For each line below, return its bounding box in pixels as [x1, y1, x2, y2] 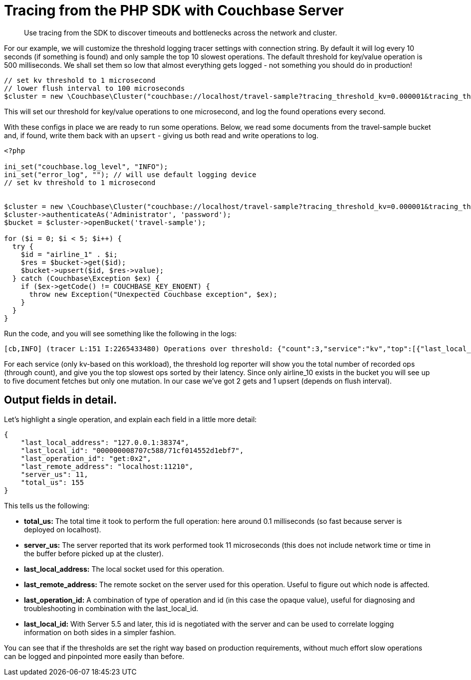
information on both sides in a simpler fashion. [24, 628, 176, 637]
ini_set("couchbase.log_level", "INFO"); [4, 162, 168, 171]
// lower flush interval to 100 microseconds [4, 84, 185, 92]
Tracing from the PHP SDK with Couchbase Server [4, 2, 344, 19]
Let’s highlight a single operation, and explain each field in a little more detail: [4, 415, 257, 424]
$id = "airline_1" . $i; [20, 250, 118, 258]
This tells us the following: [4, 501, 90, 510]
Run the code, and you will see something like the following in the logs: [4, 329, 237, 338]
